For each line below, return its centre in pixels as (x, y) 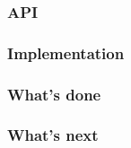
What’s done (54, 94)
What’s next (53, 135)
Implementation (66, 52)
